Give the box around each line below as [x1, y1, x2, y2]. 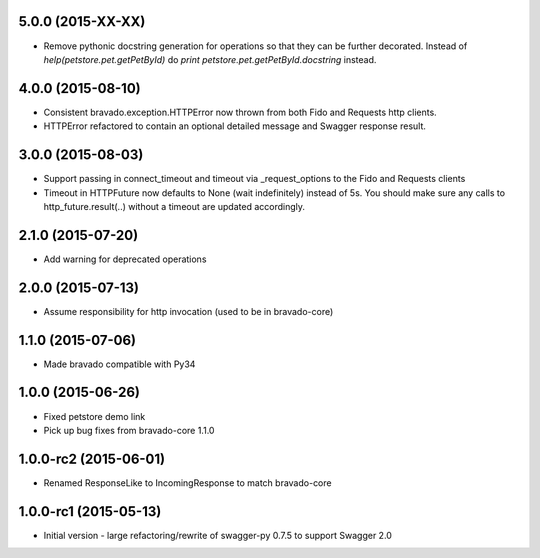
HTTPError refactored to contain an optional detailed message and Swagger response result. [43, 120, 427, 132]
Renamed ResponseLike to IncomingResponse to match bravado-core [43, 476, 332, 489]
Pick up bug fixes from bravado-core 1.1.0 [43, 424, 215, 436]
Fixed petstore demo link [43, 410, 146, 422]
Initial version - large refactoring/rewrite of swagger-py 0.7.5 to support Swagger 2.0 [43, 529, 392, 541]
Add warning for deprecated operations [43, 253, 207, 265]
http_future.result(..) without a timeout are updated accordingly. [43, 200, 305, 212]
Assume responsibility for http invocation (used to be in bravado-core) [43, 305, 334, 317]
